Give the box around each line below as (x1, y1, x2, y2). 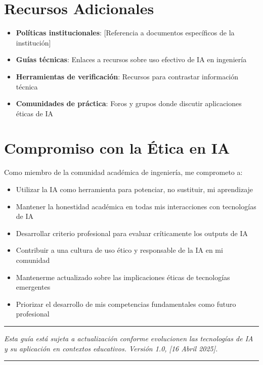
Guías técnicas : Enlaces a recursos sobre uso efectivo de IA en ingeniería (16, 54, 247, 65)
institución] (16, 37, 51, 48)
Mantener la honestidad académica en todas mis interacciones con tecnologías (16, 201, 256, 211)
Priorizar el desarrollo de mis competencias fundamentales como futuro (16, 298, 236, 309)
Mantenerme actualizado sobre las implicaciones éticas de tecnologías (16, 271, 230, 282)
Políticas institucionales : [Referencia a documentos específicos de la (16, 27, 235, 38)
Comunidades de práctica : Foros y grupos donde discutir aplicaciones (16, 98, 242, 109)
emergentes (16, 282, 51, 292)
